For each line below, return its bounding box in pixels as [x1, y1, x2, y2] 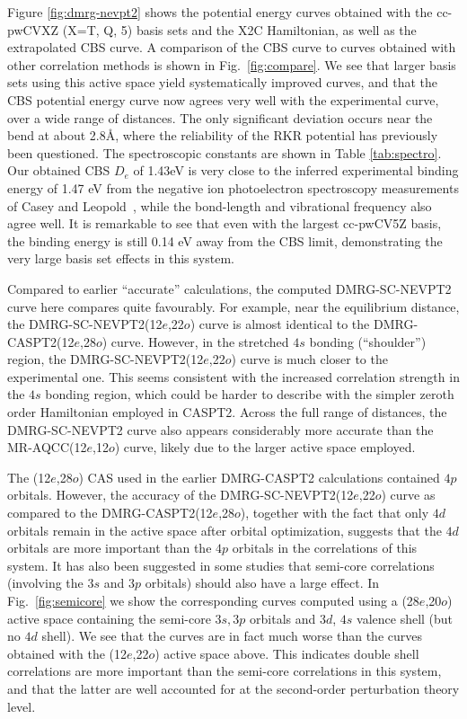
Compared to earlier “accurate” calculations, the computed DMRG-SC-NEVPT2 [7, 279, 452, 297]
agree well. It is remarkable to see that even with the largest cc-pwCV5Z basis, [7, 214, 442, 233]
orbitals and [250, 608, 316, 627]
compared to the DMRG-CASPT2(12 [7, 503, 213, 522]
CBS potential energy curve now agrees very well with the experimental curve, [7, 90, 439, 109]
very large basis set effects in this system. [7, 249, 234, 268]
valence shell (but [357, 608, 454, 627]
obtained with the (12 [7, 644, 128, 662]
